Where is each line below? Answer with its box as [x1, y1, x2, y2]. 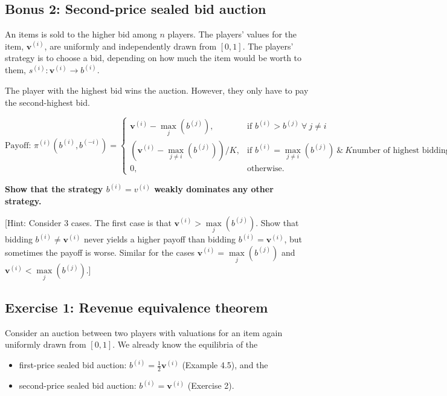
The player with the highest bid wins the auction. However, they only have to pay [5, 84, 309, 97]
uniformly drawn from [5, 338, 86, 351]
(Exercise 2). [187, 379, 234, 392]
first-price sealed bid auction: [19, 359, 127, 371]
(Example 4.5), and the [182, 359, 268, 371]
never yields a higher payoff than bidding [84, 233, 236, 245]
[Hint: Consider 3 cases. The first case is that [5, 216, 172, 229]
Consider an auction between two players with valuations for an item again [5, 326, 283, 339]
